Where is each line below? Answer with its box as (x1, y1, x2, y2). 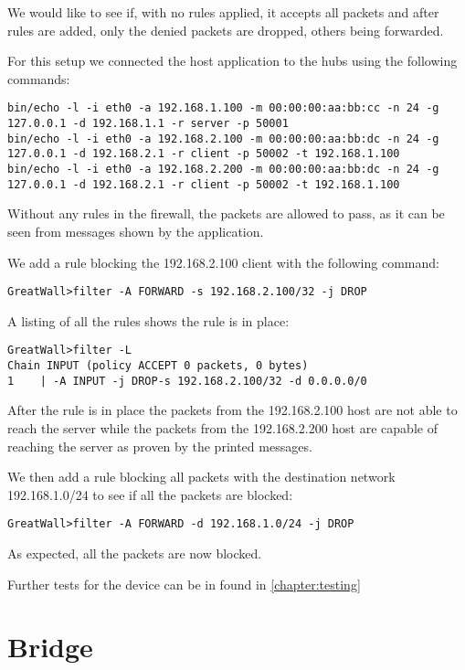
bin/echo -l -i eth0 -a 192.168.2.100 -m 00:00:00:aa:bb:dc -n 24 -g (7, 132, 439, 145)
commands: (7, 69, 70, 88)
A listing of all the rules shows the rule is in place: (7, 311, 290, 330)
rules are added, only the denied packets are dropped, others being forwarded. (7, 20, 444, 39)
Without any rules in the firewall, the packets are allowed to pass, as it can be (7, 204, 445, 223)
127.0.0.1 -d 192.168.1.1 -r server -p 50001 (7, 117, 289, 131)
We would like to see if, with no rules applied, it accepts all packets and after (7, 3, 439, 21)
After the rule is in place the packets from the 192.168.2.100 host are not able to (7, 400, 458, 420)
